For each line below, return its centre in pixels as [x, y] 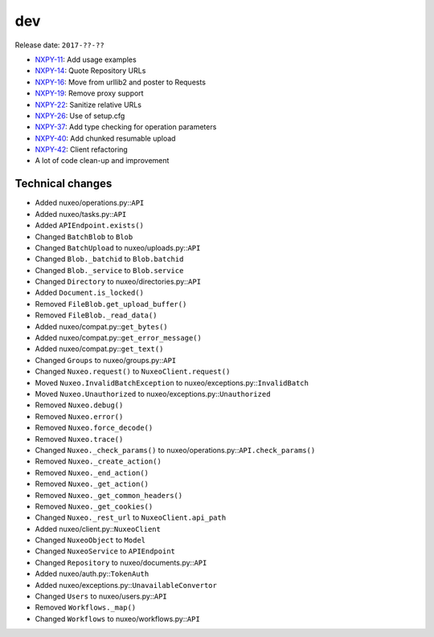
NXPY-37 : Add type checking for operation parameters [126, 127]
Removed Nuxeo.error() [79, 416]
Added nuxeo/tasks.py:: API [81, 214]
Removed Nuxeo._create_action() [98, 461]
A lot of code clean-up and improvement [102, 161]
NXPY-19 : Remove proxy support [89, 93]
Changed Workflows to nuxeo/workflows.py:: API [117, 619]
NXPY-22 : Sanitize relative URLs [88, 104]
